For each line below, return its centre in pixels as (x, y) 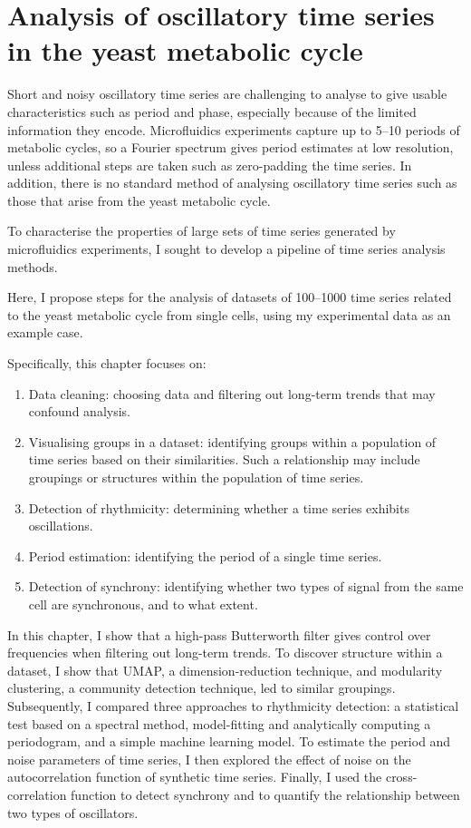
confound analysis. (79, 411)
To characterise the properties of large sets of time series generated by (202, 231)
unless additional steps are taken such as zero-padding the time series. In (210, 165)
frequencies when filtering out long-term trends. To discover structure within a (225, 653)
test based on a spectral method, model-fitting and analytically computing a (219, 723)
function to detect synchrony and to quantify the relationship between (265, 794)
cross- (401, 777)
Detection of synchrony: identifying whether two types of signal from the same (246, 586)
